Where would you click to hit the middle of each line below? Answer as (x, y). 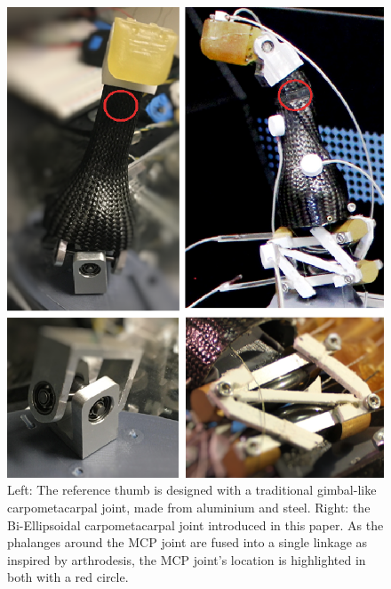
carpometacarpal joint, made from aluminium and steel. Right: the (189, 507)
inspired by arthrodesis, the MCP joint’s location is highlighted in (187, 559)
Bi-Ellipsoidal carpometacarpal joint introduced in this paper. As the (195, 524)
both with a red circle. (68, 577)
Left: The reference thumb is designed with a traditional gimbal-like (192, 490)
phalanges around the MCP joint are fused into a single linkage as (188, 542)
